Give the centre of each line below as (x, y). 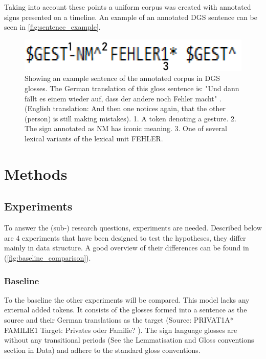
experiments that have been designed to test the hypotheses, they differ (134, 237)
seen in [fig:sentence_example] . (52, 27)
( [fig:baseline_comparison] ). (48, 258)
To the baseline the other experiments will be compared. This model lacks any (127, 299)
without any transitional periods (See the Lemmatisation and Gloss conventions (129, 340)
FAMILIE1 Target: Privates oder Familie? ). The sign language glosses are (121, 330)
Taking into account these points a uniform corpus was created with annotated (128, 7)
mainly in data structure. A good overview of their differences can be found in (127, 248)
